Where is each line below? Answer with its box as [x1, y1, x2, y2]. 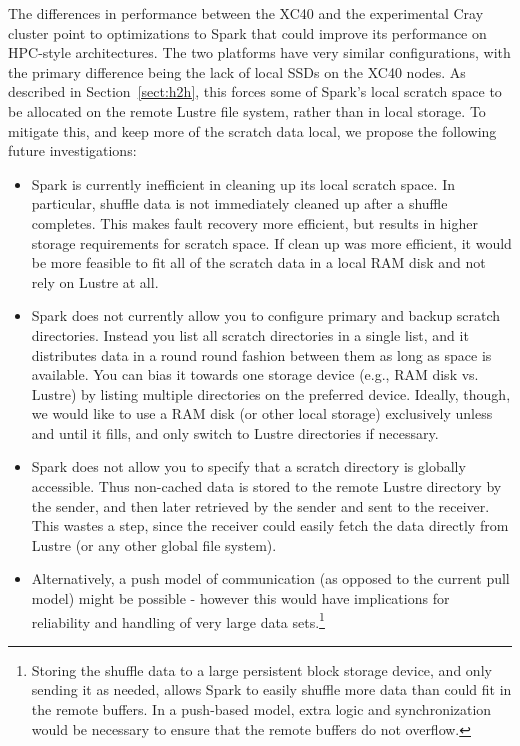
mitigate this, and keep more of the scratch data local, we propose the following [8, 120, 497, 141]
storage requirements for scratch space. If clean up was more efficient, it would [31, 232, 512, 253]
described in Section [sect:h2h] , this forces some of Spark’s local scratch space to [8, 81, 502, 102]
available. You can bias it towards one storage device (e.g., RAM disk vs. [31, 364, 479, 385]
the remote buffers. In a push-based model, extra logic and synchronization [31, 699, 492, 720]
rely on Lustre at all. [31, 271, 159, 292]
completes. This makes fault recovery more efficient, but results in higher [31, 212, 478, 233]
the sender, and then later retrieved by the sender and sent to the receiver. [31, 495, 490, 516]
